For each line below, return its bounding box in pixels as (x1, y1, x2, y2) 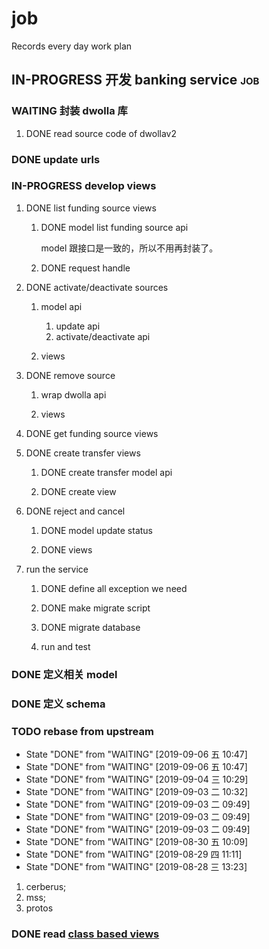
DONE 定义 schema (11, 697, 106, 711)
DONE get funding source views (25, 427, 159, 439)
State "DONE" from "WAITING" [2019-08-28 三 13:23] (25, 860, 248, 872)
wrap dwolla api (40, 388, 107, 401)
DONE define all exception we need (40, 582, 188, 594)
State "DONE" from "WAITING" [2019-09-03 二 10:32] (25, 785, 249, 797)
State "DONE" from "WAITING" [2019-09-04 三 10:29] (25, 773, 249, 785)
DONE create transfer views (25, 447, 141, 459)
